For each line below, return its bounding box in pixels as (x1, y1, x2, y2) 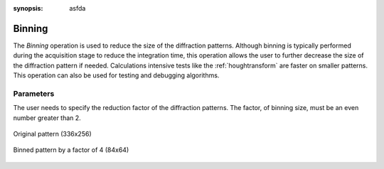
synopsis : (13, 4, 43, 12)
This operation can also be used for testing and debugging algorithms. (13, 71, 220, 80)
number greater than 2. (13, 114, 81, 122)
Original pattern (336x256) (13, 130, 92, 138)
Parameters (13, 89, 55, 99)
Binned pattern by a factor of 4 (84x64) (13, 146, 129, 154)
